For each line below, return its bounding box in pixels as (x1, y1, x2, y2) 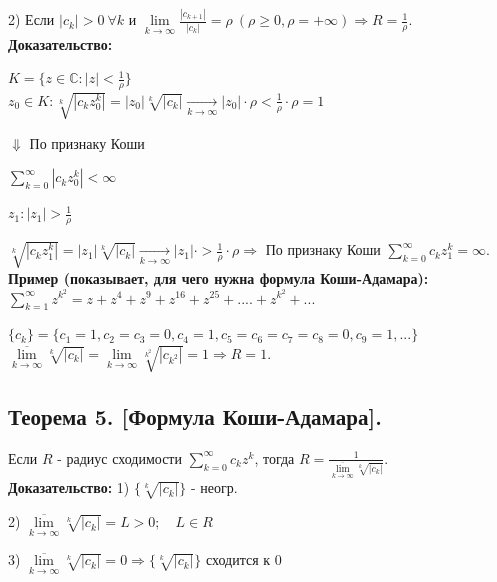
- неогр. (190, 477, 238, 498)
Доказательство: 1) (8, 477, 130, 498)
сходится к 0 (205, 549, 282, 570)
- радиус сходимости (57, 447, 182, 468)
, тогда (254, 447, 295, 468)
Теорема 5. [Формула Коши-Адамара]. (8, 401, 382, 432)
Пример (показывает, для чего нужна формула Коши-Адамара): (8, 267, 429, 288)
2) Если (8, 9, 55, 30)
